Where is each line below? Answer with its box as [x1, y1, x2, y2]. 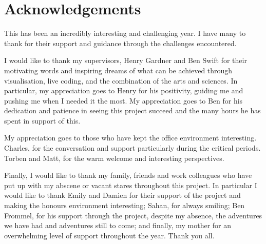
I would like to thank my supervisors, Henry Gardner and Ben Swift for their [4, 55, 247, 66]
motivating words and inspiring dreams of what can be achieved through [4, 65, 233, 75]
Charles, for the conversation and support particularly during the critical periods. [4, 143, 261, 153]
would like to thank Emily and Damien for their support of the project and [4, 190, 241, 200]
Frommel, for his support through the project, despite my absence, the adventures [4, 210, 262, 220]
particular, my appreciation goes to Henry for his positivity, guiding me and [4, 85, 243, 96]
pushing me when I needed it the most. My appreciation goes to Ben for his [4, 95, 243, 106]
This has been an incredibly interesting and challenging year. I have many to [4, 28, 246, 38]
